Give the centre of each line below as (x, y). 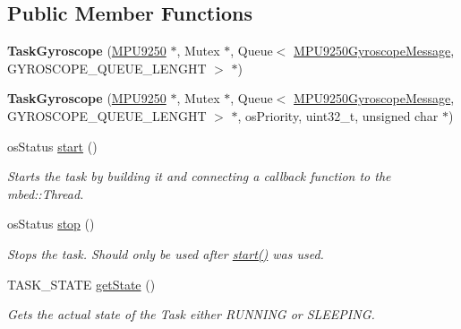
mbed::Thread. (46, 193)
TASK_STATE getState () (81, 284)
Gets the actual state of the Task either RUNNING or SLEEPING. (191, 314)
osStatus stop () (51, 224)
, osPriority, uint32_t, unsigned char (338, 115)
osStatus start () (52, 146)
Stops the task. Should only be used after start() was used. (166, 253)
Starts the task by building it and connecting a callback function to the (199, 176)
